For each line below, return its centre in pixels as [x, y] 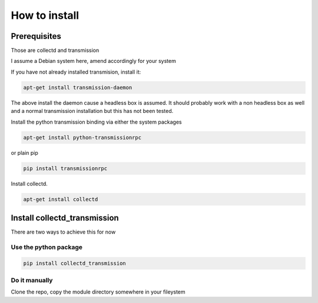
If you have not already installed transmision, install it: [76, 72]
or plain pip [24, 152]
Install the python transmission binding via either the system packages [96, 122]
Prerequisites [36, 36]
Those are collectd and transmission [55, 51]
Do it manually [32, 280]
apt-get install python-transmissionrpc [82, 137]
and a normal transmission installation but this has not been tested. [92, 111]
